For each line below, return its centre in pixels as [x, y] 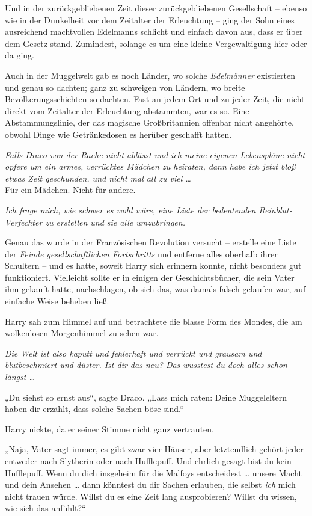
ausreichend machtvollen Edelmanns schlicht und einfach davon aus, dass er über [154, 32]
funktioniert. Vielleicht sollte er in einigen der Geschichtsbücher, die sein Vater [150, 277]
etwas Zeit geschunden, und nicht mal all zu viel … [98, 178]
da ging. [20, 55]
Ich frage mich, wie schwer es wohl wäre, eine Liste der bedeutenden [130, 210]
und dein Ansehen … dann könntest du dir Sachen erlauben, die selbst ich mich [150, 484]
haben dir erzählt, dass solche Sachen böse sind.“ [94, 409]
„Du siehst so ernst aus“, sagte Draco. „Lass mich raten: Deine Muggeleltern [146, 397]
